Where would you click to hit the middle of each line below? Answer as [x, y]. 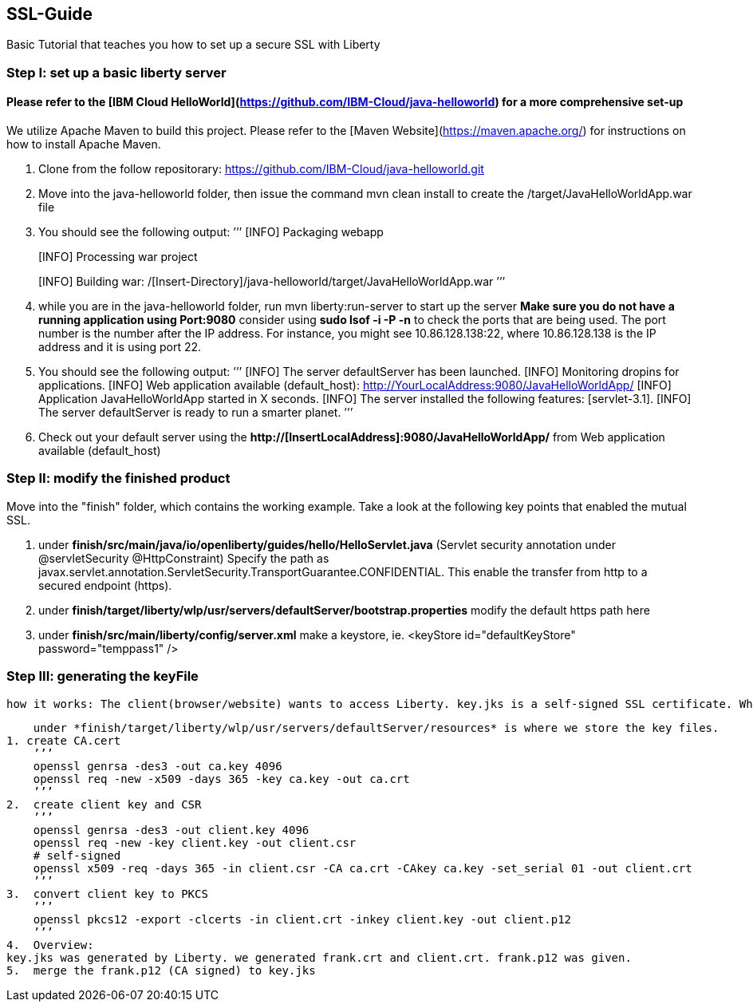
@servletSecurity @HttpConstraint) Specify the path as [184, 558]
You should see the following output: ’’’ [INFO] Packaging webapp [211, 232]
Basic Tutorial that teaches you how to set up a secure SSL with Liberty [193, 45]
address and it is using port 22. [120, 347]
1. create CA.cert [64, 740]
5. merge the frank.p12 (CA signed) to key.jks [161, 970]
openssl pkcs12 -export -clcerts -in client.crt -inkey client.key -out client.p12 [302, 919]
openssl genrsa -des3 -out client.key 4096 [171, 830]
